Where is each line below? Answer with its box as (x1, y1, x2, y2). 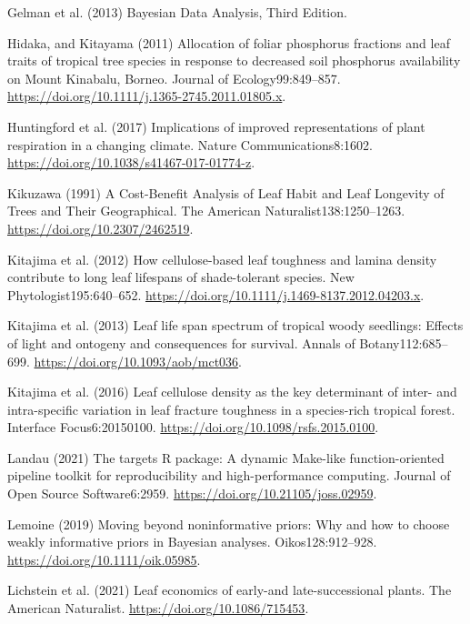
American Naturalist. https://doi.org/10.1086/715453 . (7, 599, 309, 618)
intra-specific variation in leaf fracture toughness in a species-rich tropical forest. (7, 399, 455, 418)
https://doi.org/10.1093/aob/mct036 (34, 351, 239, 370)
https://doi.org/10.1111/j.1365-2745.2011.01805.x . (7, 86, 286, 106)
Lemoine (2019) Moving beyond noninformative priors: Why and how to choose (7, 514, 450, 533)
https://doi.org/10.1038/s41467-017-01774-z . (7, 153, 255, 172)
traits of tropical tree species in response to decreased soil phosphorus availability (7, 51, 461, 70)
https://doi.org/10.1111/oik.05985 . (7, 549, 201, 569)
